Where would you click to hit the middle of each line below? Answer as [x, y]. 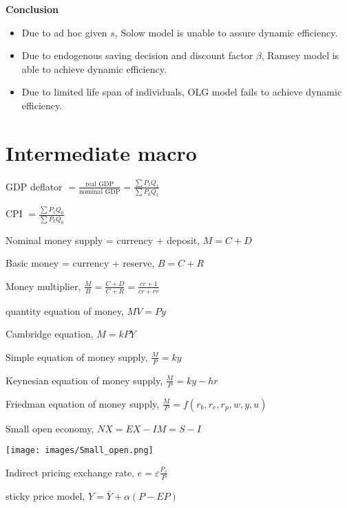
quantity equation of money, [65, 310]
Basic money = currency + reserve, [80, 263]
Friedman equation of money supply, [83, 403]
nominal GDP [99, 192]
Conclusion [32, 9]
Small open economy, [50, 428]
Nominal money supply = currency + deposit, [103, 240]
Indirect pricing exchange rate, [70, 472]
